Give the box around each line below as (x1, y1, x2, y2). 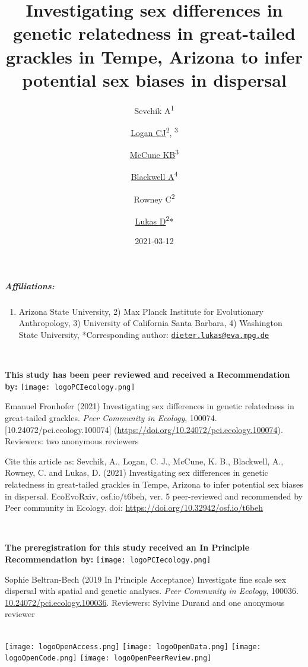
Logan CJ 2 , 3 (131, 124, 178, 138)
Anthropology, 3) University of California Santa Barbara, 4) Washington (18, 317, 282, 329)
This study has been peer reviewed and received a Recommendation (5, 368, 290, 381)
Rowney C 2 (134, 191, 175, 205)
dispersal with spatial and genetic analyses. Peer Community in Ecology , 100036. (5, 584, 299, 597)
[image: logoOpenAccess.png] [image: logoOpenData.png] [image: (5, 642, 261, 651)
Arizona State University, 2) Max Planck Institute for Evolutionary (18, 305, 263, 317)
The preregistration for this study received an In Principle (5, 541, 250, 554)
